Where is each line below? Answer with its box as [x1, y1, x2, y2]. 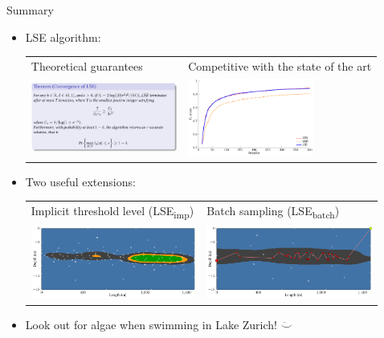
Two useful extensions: [25, 173, 136, 189]
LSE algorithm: [25, 28, 101, 45]
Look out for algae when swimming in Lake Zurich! [25, 316, 278, 332]
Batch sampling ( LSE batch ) [206, 202, 340, 222]
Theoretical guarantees [31, 57, 143, 74]
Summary [6, 2, 54, 18]
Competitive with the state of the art [188, 57, 372, 74]
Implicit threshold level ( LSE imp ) [31, 202, 194, 222]
